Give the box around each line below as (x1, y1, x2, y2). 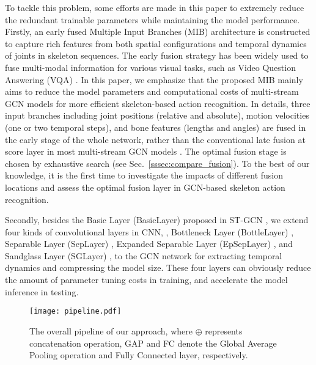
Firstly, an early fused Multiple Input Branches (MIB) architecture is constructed (5, 25, 310, 38)
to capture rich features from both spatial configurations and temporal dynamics (5, 37, 307, 50)
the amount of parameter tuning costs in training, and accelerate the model (5, 273, 288, 286)
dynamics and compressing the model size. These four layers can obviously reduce (5, 261, 311, 274)
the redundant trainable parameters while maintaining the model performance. (5, 13, 300, 26)
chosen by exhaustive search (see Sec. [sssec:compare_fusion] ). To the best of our (5, 157, 310, 169)
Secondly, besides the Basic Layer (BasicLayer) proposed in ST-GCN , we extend (5, 213, 309, 226)
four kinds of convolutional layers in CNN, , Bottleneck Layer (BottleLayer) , (5, 225, 294, 238)
